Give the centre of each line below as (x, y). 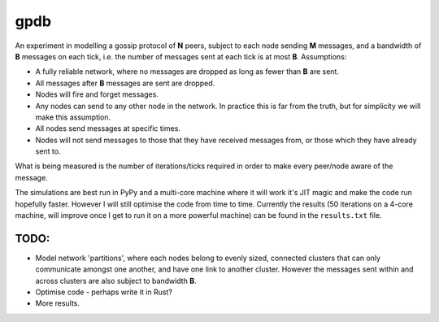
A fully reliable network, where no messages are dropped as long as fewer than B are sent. (187, 72)
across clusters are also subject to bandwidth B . (116, 281)
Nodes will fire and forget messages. (97, 94)
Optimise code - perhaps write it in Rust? (104, 292)
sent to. (48, 151)
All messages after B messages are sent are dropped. (125, 83)
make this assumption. (73, 117)
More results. (58, 303)
